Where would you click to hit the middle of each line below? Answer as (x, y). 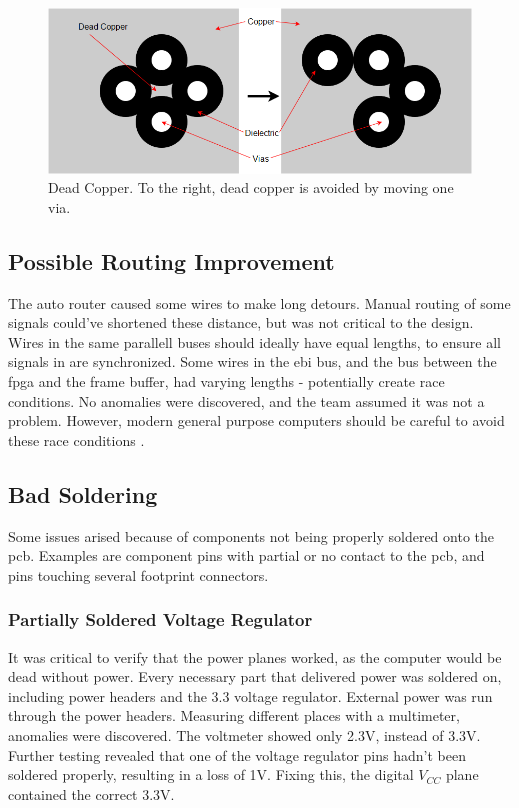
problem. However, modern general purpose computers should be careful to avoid (256, 420)
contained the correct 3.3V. (91, 793)
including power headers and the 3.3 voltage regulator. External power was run (250, 695)
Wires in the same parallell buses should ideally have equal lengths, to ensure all (254, 341)
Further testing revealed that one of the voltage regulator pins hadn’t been (237, 754)
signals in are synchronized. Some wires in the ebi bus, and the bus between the (252, 361)
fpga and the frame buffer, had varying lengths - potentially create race (226, 380)
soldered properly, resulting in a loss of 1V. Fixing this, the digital (211, 774)
